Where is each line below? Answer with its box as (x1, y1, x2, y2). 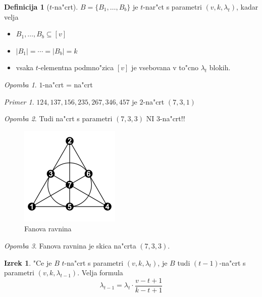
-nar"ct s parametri (143, 2, 202, 12)
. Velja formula (77, 267, 123, 278)
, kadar (236, 2, 258, 12)
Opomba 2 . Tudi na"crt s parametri (4, 113, 113, 124)
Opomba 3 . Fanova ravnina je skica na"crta (4, 240, 136, 251)
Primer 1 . (4, 96, 34, 107)
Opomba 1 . (4, 79, 37, 89)
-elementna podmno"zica (38, 62, 114, 73)
